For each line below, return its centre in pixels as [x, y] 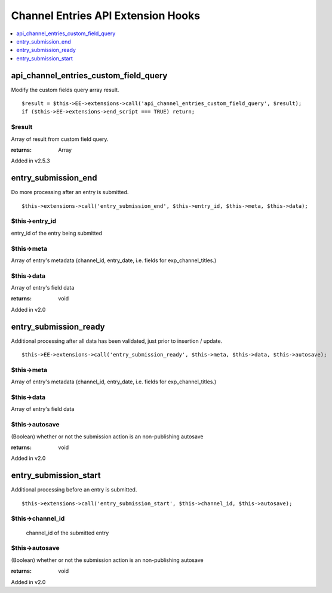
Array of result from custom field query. [60, 139]
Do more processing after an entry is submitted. [70, 192]
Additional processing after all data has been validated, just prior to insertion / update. [117, 341]
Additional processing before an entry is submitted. [74, 490]
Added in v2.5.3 [30, 161]
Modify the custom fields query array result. [65, 90]
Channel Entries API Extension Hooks [105, 16]
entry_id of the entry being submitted [57, 233]
